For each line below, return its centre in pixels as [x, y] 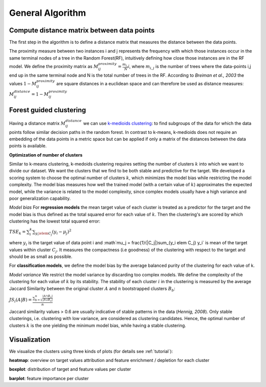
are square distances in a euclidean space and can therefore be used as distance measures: [150, 84]
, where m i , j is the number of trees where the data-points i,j [190, 67]
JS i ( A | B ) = [20, 300]
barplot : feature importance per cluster [49, 378]
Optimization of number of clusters [46, 155]
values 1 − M [23, 84]
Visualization [30, 339]
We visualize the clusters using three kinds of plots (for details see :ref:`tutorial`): [91, 351]
